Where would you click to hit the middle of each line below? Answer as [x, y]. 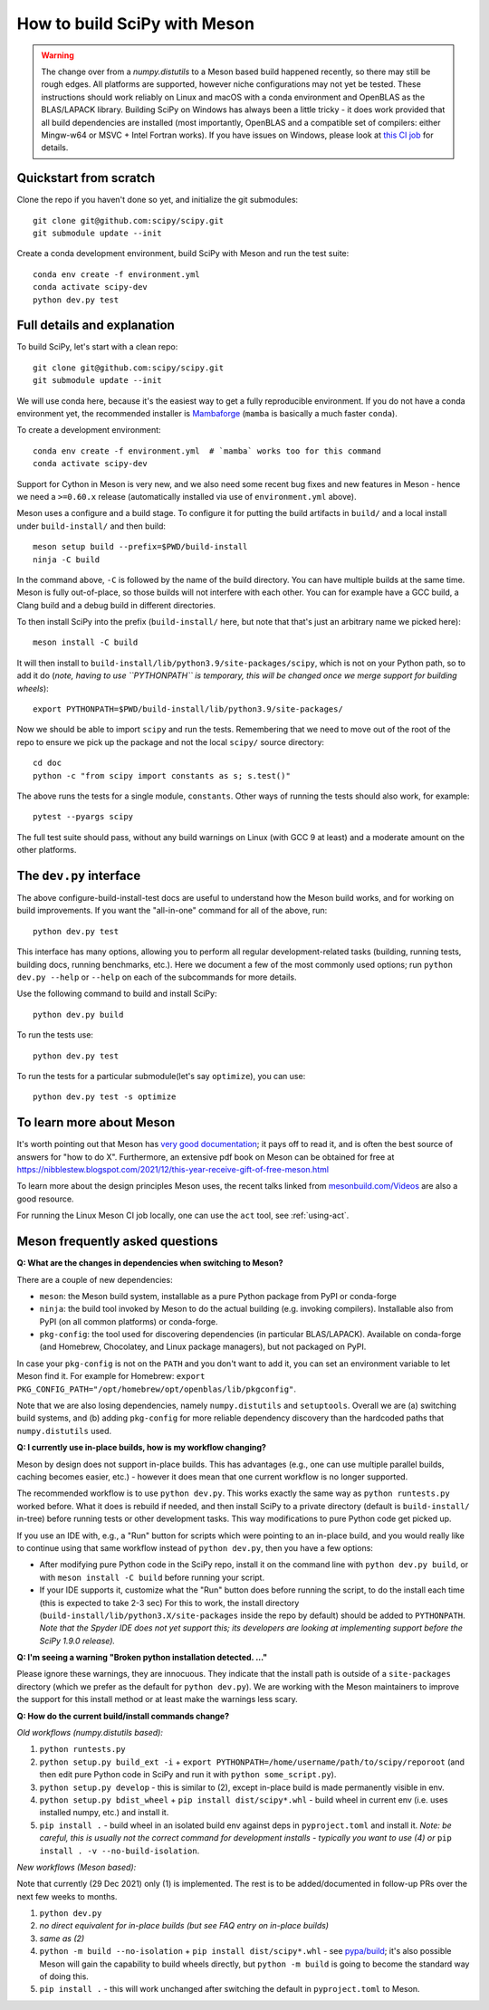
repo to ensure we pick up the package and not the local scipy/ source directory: [171, 742]
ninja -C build [67, 560]
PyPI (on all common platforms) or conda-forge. [129, 1321]
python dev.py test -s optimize [105, 1097]
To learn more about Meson [96, 1123]
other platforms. [47, 850]
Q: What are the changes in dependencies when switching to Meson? [150, 1263]
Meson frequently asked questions [117, 1242]
